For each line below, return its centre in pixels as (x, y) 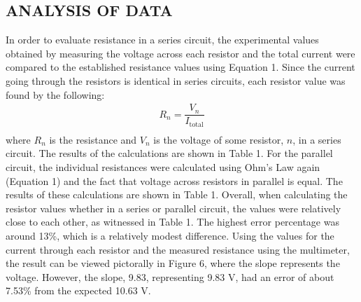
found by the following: (55, 94)
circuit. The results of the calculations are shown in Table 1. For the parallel (169, 153)
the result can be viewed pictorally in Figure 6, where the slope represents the (173, 263)
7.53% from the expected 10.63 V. (78, 290)
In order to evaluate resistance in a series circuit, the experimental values (162, 40)
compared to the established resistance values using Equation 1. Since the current (180, 67)
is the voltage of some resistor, (219, 139)
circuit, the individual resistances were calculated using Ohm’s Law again (163, 166)
